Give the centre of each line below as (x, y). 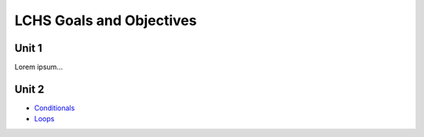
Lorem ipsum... (38, 67)
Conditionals (55, 108)
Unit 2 (29, 89)
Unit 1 (28, 48)
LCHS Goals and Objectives (106, 20)
